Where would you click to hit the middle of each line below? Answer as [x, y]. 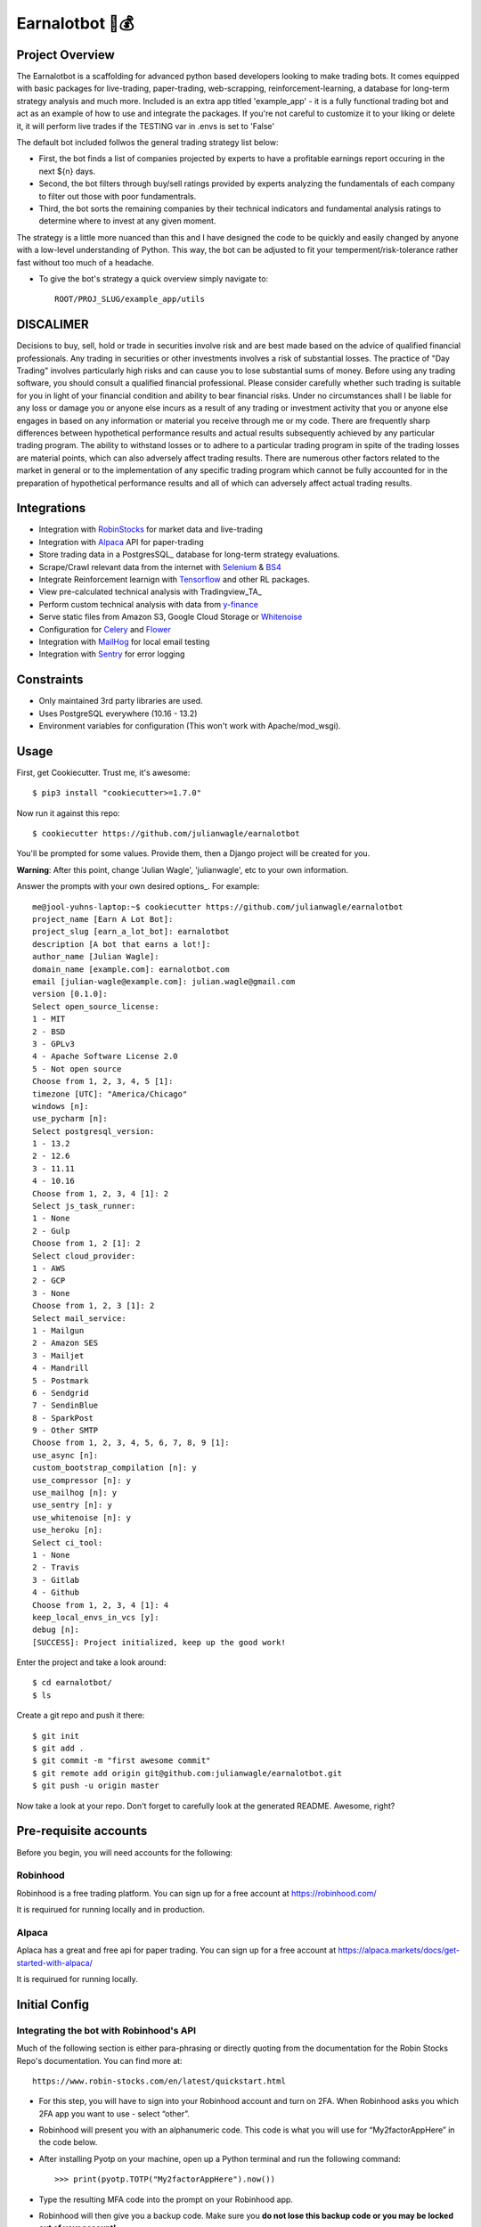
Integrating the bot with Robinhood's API [106, 2030]
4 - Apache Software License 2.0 [105, 1056]
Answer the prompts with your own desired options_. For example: [138, 886]
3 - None [51, 1293]
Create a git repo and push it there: [81, 1716]
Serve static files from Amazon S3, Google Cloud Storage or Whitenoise [171, 617]
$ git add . [58, 1749]
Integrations [51, 508]
